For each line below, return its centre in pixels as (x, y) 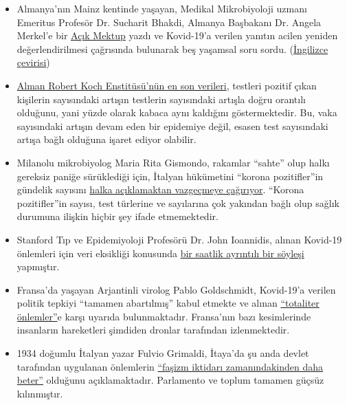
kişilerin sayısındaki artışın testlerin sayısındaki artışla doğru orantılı (161, 99)
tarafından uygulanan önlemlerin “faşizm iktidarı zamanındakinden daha (170, 366)
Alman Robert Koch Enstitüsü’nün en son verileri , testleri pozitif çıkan (167, 85)
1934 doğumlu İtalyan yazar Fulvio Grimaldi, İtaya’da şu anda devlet (163, 353)
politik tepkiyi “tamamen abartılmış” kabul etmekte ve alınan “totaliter (168, 303)
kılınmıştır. (40, 393)
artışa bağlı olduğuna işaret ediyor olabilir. (107, 139)
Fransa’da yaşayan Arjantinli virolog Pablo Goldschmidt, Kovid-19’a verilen (176, 289)
